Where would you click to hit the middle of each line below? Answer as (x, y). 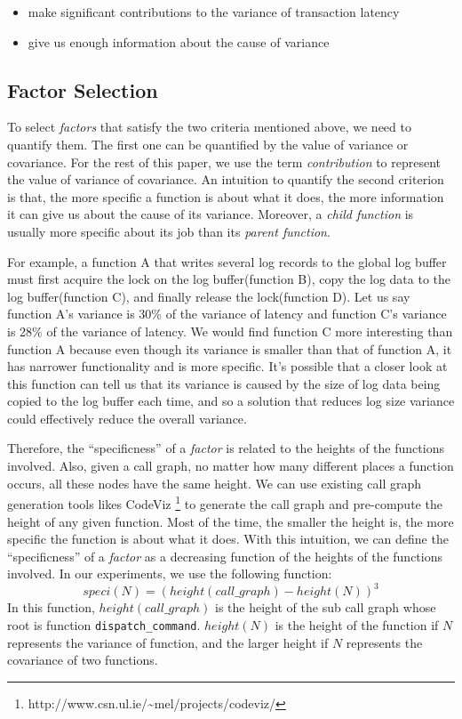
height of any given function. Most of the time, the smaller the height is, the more (231, 521)
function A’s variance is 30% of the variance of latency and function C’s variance (227, 314)
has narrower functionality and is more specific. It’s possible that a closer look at (227, 366)
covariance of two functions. (83, 660)
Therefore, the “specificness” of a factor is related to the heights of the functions (226, 448)
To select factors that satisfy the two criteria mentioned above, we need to (209, 127)
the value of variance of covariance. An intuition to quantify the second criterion (226, 179)
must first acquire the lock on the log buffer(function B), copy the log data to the (229, 279)
